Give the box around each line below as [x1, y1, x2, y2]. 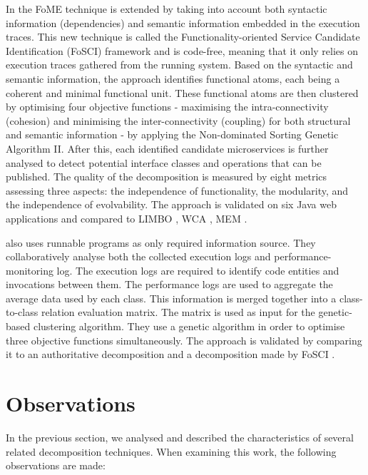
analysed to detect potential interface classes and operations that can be [6, 155, 322, 170]
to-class [6, 305, 39, 320]
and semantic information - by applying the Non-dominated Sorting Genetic [6, 127, 339, 142]
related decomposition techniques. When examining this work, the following [6, 444, 337, 459]
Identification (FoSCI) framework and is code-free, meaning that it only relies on [6, 43, 359, 58]
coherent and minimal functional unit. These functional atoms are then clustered [6, 85, 359, 100]
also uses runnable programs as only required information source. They [6, 235, 316, 250]
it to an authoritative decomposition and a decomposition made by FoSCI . [6, 347, 335, 362]
